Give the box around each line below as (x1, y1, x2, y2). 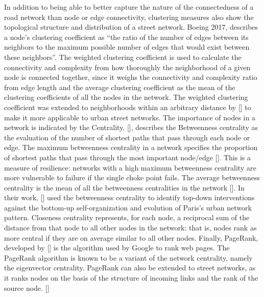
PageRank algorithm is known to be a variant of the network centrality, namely (4, 252, 253, 263)
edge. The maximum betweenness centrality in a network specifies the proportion (4, 142, 258, 153)
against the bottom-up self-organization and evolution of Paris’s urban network (4, 202, 252, 213)
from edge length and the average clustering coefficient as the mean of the (4, 81, 235, 92)
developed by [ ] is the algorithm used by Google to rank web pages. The (4, 242, 230, 253)
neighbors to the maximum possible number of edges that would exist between (4, 41, 250, 52)
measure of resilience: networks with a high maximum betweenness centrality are (4, 162, 256, 173)
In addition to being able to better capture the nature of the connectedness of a (4, 2, 254, 12)
